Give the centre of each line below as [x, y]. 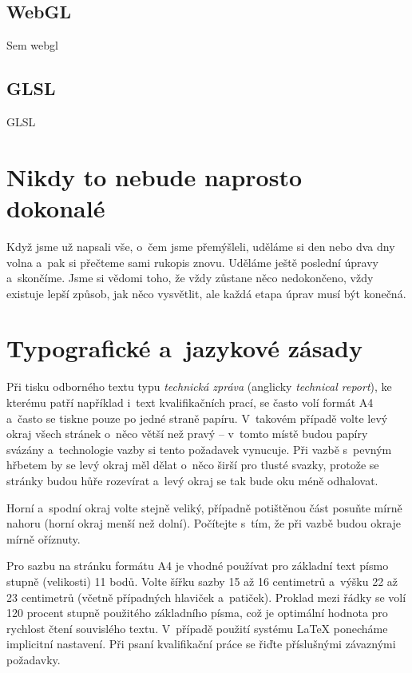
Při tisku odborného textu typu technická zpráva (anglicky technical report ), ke [199, 386]
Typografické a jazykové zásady [184, 348]
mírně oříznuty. [44, 538]
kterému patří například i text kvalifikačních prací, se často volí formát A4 [190, 402]
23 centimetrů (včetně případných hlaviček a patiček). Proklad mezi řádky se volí [206, 597]
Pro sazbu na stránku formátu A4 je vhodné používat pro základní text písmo [198, 565]
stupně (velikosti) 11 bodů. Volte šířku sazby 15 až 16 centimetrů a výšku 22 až [202, 581]
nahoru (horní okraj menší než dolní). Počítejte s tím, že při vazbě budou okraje [204, 523]
